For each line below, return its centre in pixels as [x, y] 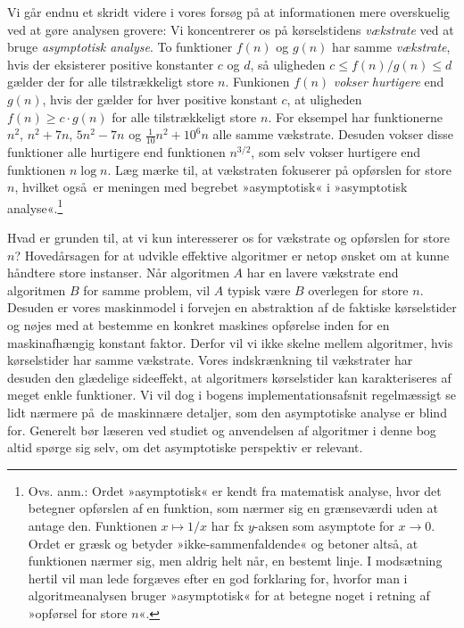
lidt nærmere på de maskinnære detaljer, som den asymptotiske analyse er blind [227, 412]
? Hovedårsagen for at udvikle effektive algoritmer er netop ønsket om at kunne [232, 255]
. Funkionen [257, 82]
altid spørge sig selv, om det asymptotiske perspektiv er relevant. [185, 447]
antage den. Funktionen [92, 525]
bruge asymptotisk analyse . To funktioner [120, 47]
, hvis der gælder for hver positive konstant [160, 99]
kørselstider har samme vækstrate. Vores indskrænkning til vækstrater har [210, 360]
